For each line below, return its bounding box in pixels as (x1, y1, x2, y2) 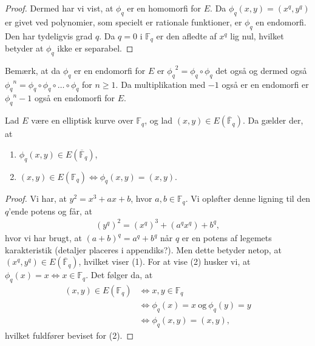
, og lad (144, 114, 173, 127)
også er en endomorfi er (222, 78, 309, 90)
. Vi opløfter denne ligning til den (185, 192, 311, 205)
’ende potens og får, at (8, 204, 93, 217)
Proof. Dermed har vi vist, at (5, 2, 113, 14)
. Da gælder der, (242, 114, 303, 127)
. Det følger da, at (86, 268, 153, 281)
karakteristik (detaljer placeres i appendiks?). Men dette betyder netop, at (5, 243, 282, 256)
